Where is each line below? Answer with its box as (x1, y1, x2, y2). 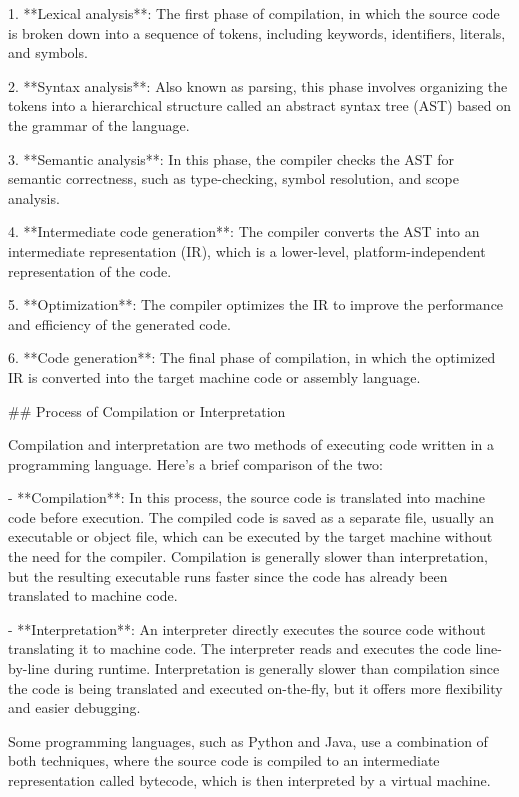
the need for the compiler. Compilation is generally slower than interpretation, (8, 546, 488, 567)
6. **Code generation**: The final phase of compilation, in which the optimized (8, 347, 496, 368)
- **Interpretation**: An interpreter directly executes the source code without (8, 618, 486, 639)
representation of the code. (8, 260, 172, 281)
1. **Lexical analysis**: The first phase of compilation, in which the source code (8, 3, 500, 23)
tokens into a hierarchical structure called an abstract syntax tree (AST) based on (8, 95, 512, 116)
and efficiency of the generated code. (8, 313, 231, 334)
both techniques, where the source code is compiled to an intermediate (8, 750, 440, 771)
